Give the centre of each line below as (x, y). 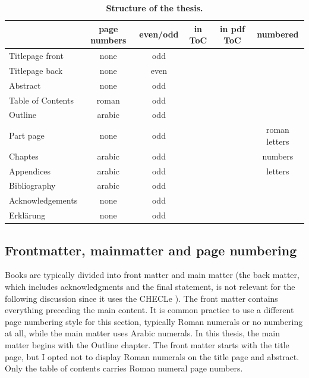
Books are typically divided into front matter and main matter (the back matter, (152, 275)
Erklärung (27, 215)
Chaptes (24, 156)
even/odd (159, 34)
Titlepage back (36, 70)
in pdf (232, 28)
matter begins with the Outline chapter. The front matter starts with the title (147, 344)
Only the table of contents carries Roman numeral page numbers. (124, 368)
